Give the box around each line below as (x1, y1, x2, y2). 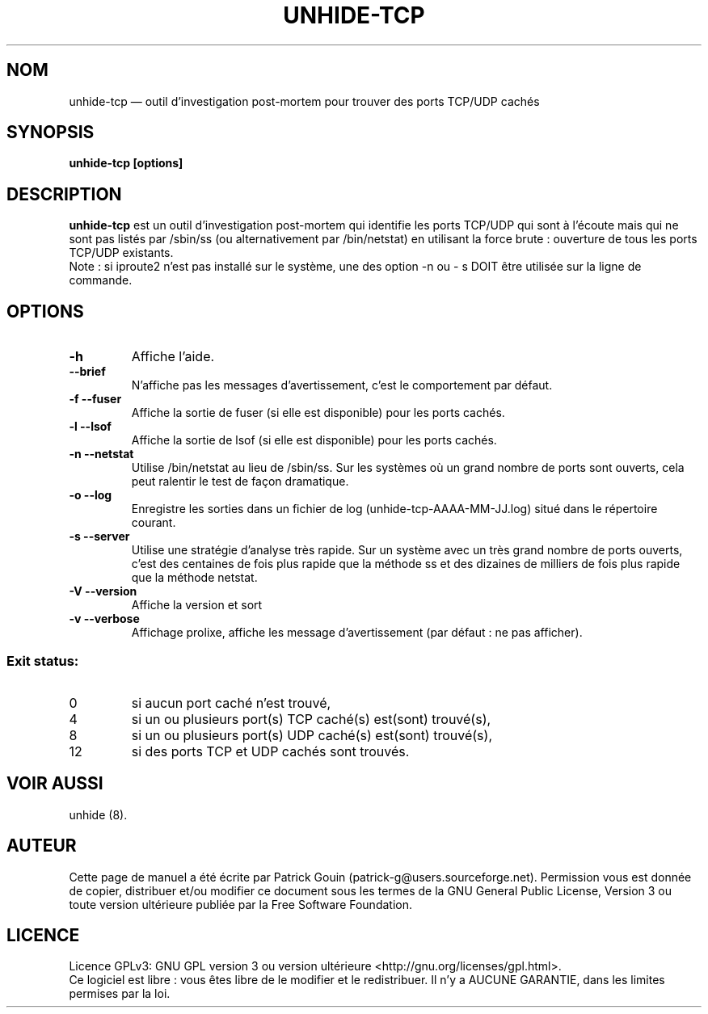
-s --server (69, 529, 130, 544)
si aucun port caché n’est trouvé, (131, 694, 331, 711)
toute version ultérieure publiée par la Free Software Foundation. (69, 897, 412, 911)
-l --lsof (69, 419, 112, 434)
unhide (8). (69, 807, 128, 822)
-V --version (69, 584, 137, 599)
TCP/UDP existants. (69, 246, 174, 260)
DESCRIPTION (6, 183, 122, 204)
